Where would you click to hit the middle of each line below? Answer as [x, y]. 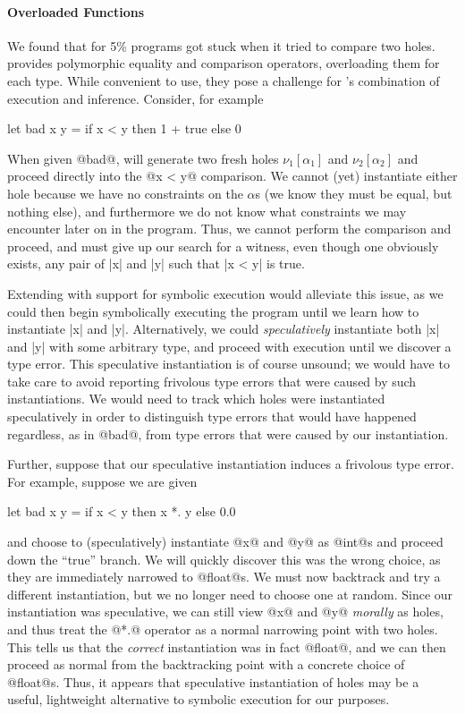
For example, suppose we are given [102, 481]
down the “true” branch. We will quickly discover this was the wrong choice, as [224, 559]
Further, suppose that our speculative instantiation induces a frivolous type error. [231, 464]
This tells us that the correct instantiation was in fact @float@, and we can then [227, 646]
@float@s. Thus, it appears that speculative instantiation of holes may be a [213, 681]
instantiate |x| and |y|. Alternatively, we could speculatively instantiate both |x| [224, 329]
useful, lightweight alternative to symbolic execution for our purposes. [199, 699]
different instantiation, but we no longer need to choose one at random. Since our [230, 594]
